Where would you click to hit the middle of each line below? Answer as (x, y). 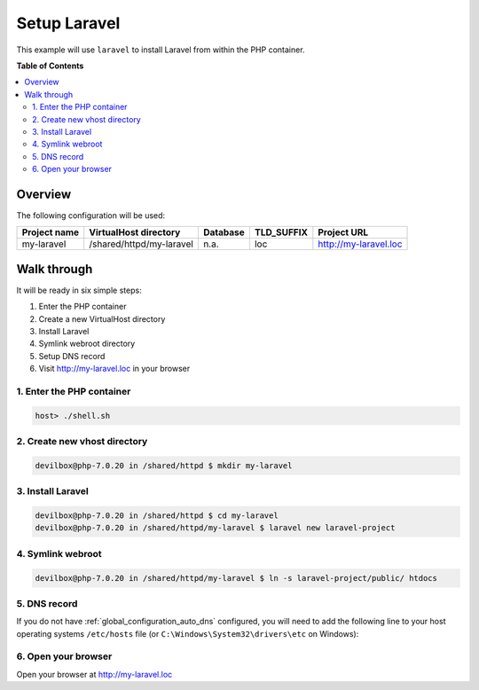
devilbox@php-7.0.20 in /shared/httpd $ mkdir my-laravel (164, 465)
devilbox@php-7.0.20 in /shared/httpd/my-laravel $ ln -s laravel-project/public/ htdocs (236, 578)
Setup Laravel (68, 23)
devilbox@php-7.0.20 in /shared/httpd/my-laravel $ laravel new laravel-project (215, 528)
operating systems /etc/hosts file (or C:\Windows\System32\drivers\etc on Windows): (188, 633)
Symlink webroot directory (87, 344)
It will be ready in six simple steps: (79, 290)
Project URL (343, 232)
